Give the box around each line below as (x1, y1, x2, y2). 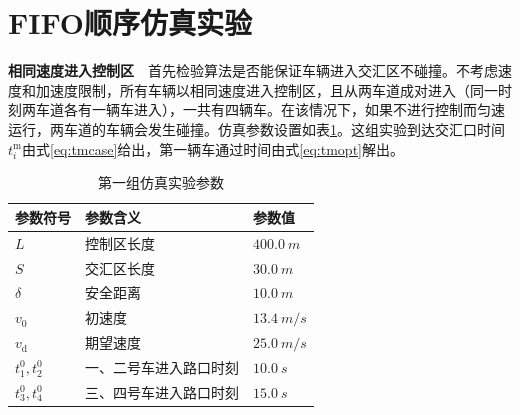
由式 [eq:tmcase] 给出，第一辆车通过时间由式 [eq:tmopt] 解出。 (22, 138, 404, 159)
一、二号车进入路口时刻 (85, 356, 239, 377)
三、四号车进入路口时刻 (85, 381, 239, 402)
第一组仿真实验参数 (97, 172, 224, 193)
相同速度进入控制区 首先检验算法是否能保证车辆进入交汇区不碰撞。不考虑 (8, 60, 498, 81)
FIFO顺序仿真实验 (8, 2, 253, 43)
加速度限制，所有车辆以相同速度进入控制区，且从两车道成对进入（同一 (35, 79, 498, 100)
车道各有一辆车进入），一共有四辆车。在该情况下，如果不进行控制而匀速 (35, 99, 505, 120)
